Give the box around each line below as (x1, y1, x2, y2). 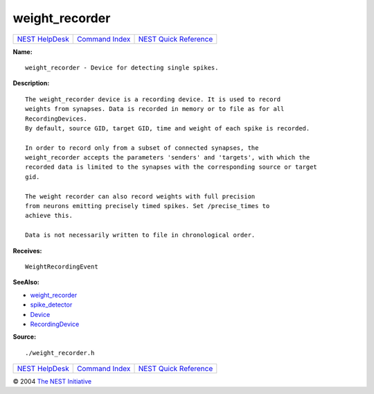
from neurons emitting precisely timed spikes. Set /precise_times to (25, 202, 270, 210)
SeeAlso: (12, 278, 39, 286)
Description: (12, 79, 50, 87)
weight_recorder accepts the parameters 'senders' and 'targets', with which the (25, 153, 310, 162)
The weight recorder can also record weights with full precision (25, 192, 256, 200)
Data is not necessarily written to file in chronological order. (25, 231, 256, 239)
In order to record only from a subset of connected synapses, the (25, 144, 259, 152)
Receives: (12, 246, 42, 255)
